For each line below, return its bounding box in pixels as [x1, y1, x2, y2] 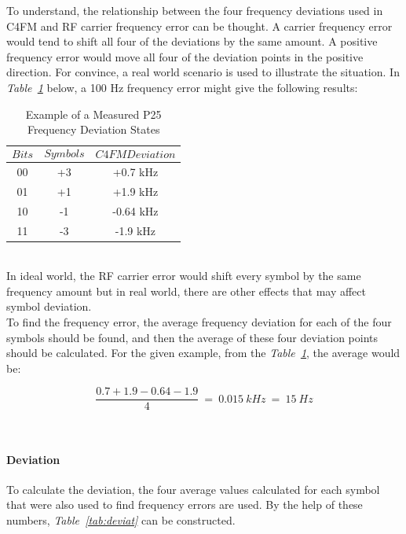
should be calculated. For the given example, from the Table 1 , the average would [6, 344, 401, 361]
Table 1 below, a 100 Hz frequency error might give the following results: [6, 79, 358, 95]
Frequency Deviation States [27, 121, 160, 138]
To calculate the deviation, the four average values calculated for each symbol [6, 481, 380, 497]
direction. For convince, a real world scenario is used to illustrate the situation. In [6, 64, 400, 80]
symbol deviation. [6, 298, 92, 315]
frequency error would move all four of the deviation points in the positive [6, 48, 364, 64]
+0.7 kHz [112, 164, 159, 179]
